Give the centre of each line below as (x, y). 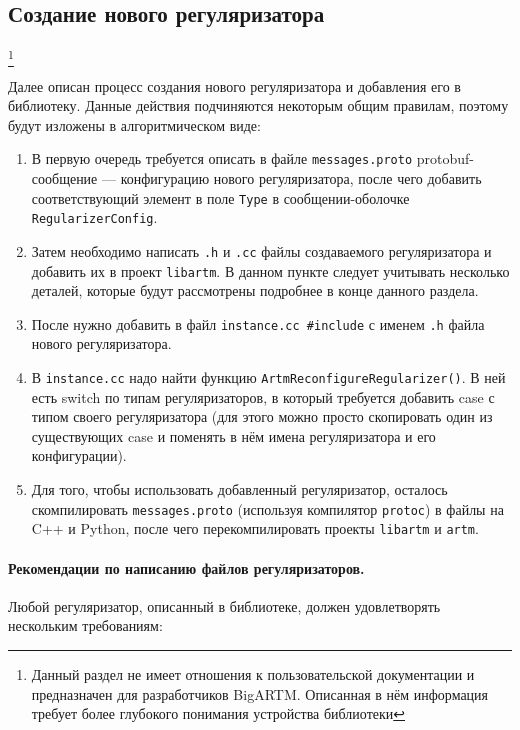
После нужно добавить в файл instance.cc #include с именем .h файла (258, 323)
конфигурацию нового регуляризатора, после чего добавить (301, 177)
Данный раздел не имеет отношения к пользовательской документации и (253, 673)
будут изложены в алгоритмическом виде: (134, 124)
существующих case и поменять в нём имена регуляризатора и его (233, 435)
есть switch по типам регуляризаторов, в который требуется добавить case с (263, 396)
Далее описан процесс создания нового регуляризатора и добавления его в (234, 85)
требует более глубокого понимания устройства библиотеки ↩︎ (218, 713)
